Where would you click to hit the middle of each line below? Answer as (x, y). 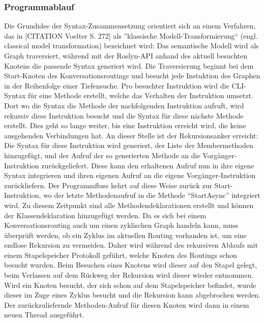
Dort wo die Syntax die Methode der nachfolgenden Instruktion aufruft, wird (124, 105)
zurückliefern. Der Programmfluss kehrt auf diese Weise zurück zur (108, 185)
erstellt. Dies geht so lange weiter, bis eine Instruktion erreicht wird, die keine (125, 125)
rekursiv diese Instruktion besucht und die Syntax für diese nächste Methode (124, 115)
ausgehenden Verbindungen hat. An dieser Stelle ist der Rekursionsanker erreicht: (131, 135)
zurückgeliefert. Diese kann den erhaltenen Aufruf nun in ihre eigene (148, 165)
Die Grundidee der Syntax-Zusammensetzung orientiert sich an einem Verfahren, (130, 26)
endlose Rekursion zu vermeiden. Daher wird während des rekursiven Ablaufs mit (131, 245)
